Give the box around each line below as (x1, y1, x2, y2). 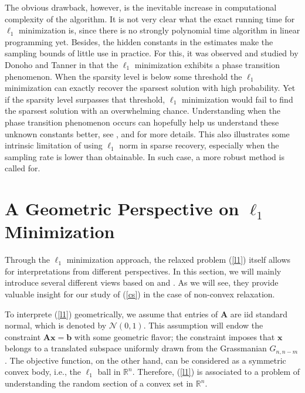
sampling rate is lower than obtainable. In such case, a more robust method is (5, 150, 284, 162)
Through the (5, 253, 50, 266)
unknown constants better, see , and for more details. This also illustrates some (5, 127, 290, 140)
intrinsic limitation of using (5, 139, 103, 151)
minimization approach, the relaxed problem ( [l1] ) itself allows (66, 253, 291, 266)
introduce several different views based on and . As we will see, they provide (5, 276, 279, 289)
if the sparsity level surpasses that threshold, (5, 93, 165, 105)
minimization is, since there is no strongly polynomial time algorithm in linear (18, 24, 300, 36)
